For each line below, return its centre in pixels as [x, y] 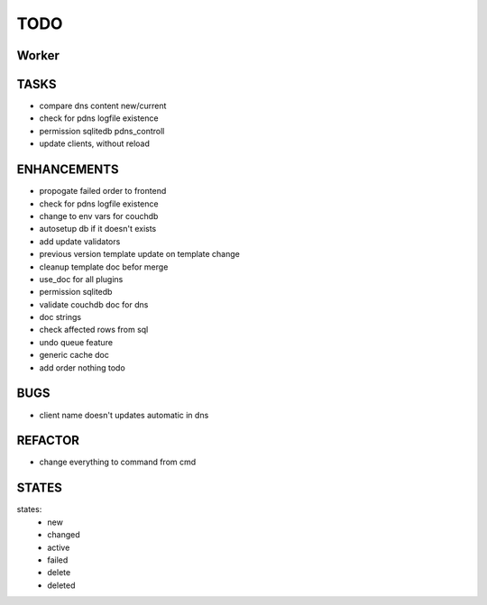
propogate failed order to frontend [103, 191]
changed [64, 535]
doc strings [60, 317]
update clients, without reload [95, 143]
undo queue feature [76, 342]
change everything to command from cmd [118, 462]
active [59, 547]
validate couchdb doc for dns [94, 304]
